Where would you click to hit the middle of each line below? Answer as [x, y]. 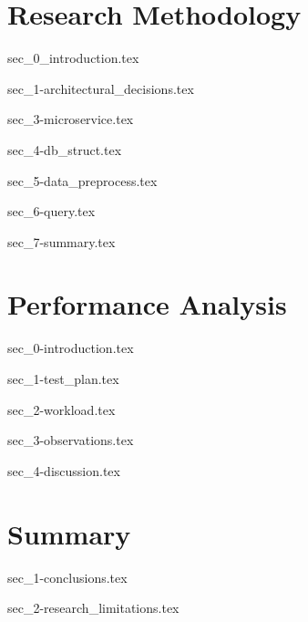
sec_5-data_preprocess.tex [82, 180]
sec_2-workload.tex [62, 409]
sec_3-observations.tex [71, 440]
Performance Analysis [147, 304]
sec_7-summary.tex [62, 241]
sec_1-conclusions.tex [67, 577]
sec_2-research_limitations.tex [93, 608]
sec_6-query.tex [51, 211]
